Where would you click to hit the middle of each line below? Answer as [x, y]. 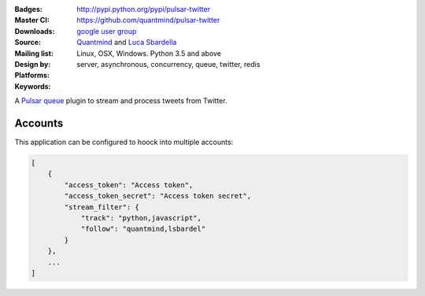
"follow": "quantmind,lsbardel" [143, 229]
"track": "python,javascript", [141, 218]
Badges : [28, 9]
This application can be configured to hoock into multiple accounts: [124, 142]
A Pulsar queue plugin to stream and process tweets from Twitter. [121, 101]
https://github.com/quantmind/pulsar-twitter [148, 20]
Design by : [33, 64]
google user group [107, 31]
